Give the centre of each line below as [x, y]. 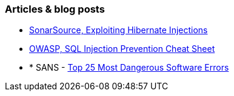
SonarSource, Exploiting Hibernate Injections [119, 30]
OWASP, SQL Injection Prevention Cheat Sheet [122, 49]
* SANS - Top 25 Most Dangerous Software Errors [129, 68]
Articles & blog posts [55, 9]
